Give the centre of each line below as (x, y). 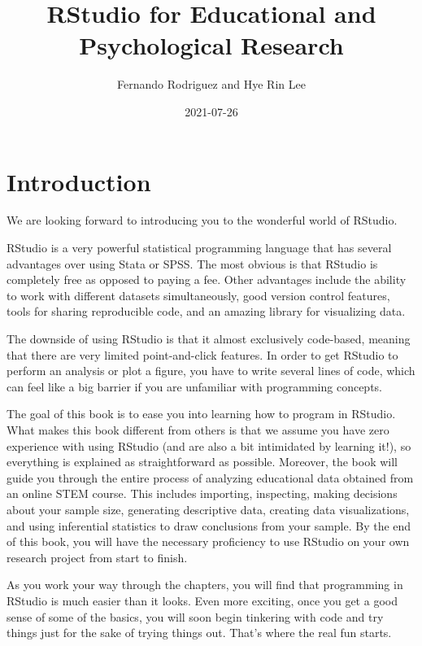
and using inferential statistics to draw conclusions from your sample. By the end (209, 525)
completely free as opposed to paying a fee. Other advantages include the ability (207, 279)
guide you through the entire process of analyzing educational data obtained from (210, 477)
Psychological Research (211, 45)
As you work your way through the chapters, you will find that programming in (205, 585)
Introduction (79, 181)
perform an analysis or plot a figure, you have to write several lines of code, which (211, 371)
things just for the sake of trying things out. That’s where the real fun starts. (199, 633)
